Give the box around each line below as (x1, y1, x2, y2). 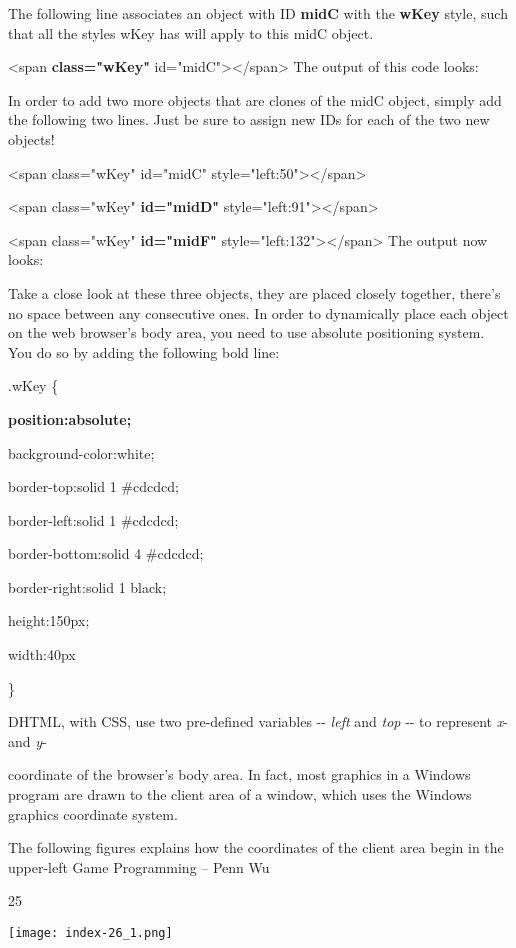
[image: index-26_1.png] (8, 926, 173, 940)
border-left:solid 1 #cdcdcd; (8, 509, 179, 530)
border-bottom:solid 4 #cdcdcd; (8, 543, 204, 564)
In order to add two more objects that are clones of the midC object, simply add (8, 89, 502, 110)
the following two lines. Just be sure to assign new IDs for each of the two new (8, 109, 490, 130)
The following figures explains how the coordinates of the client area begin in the (8, 837, 504, 858)
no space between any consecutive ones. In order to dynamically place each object (8, 302, 509, 323)
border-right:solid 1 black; (8, 576, 167, 597)
